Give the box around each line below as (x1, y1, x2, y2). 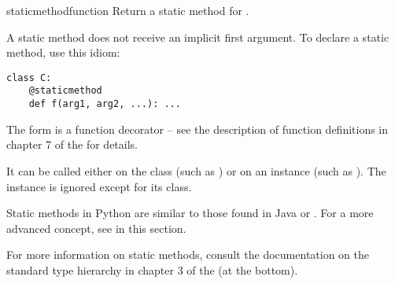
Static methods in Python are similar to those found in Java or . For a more (6, 205, 374, 221)
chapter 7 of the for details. (6, 136, 138, 153)
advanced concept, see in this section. (6, 219, 186, 236)
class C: (6, 72, 52, 83)
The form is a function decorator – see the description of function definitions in (6, 120, 389, 137)
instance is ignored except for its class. (6, 178, 192, 194)
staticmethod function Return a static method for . (6, 2, 249, 18)
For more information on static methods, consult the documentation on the (6, 246, 370, 263)
